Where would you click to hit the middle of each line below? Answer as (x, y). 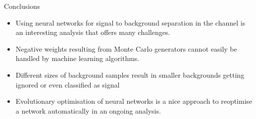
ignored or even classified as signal (68, 84)
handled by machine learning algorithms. (77, 58)
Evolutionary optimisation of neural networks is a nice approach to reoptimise (134, 101)
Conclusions (22, 6)
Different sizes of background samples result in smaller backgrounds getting (130, 74)
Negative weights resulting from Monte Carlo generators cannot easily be (126, 48)
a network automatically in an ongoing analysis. (88, 110)
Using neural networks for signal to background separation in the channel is (130, 22)
